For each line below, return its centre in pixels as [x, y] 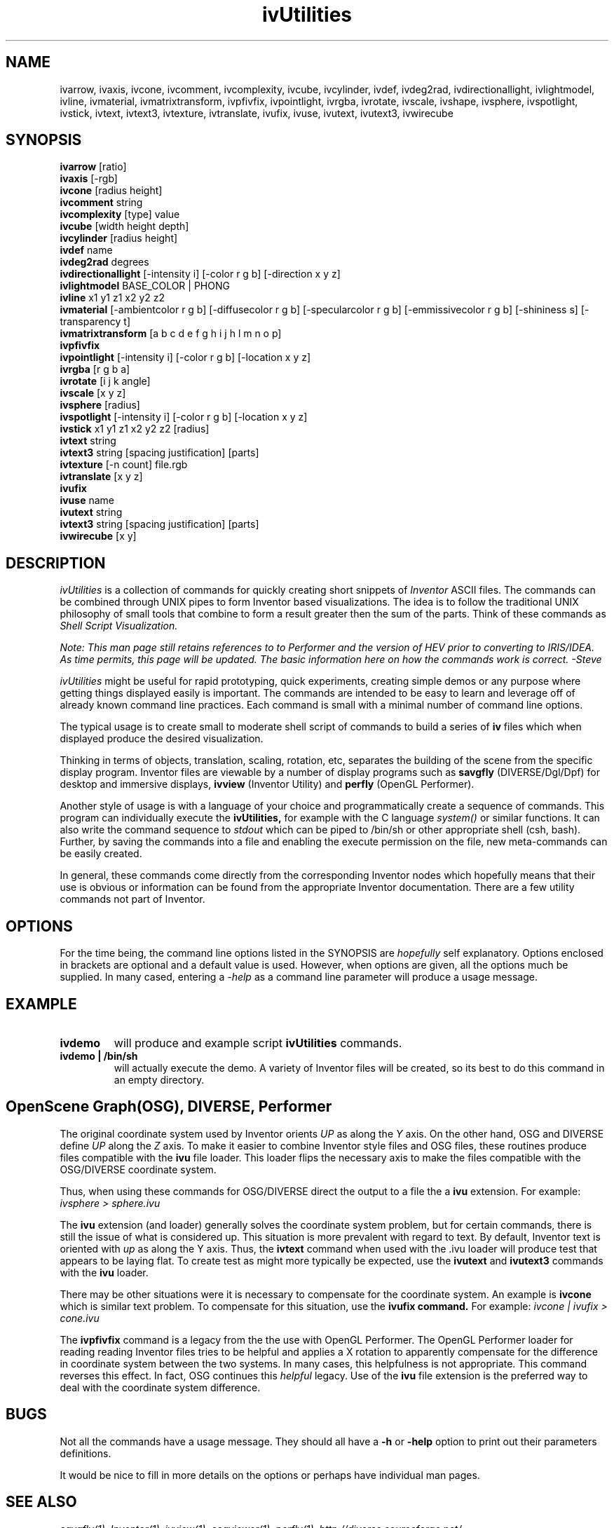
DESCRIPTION [56, 563]
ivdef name [86, 250]
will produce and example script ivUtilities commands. [258, 1043]
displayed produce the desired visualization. [162, 739]
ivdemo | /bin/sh [99, 1056]
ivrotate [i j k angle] [105, 381]
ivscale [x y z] [93, 393]
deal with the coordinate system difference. [160, 1387]
